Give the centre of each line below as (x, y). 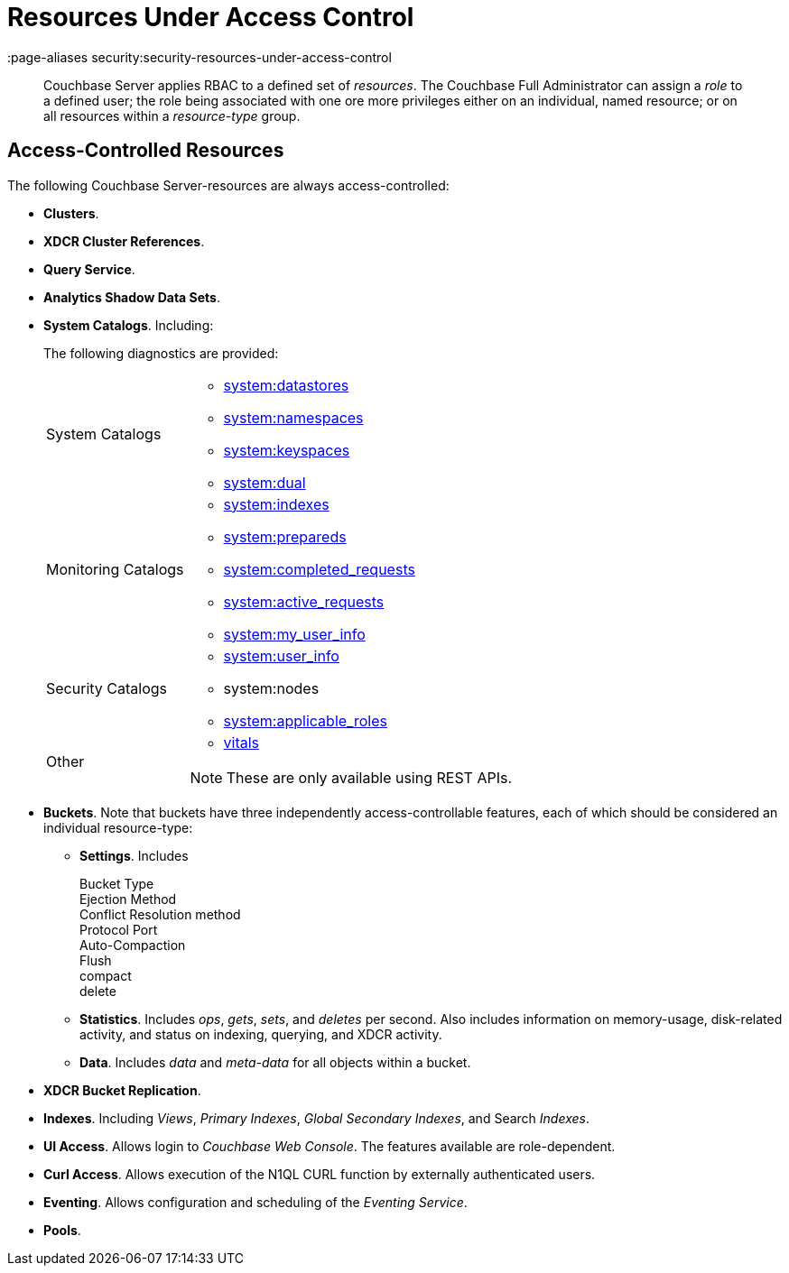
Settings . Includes (134, 855)
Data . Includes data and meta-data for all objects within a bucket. (275, 1062)
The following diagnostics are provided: (161, 353)
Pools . (62, 1230)
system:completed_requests (319, 569)
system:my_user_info (294, 634)
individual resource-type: (118, 827)
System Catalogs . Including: (129, 325)
